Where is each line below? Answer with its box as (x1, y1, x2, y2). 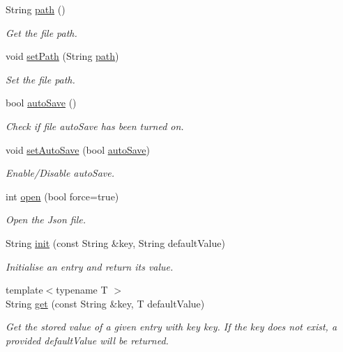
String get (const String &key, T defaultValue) (6, 296, 205, 310)
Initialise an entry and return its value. (6, 259, 174, 273)
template (6, 282, 43, 297)
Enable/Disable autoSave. (6, 166, 115, 180)
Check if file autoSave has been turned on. (6, 118, 184, 133)
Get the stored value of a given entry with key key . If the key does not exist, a (6, 319, 337, 334)
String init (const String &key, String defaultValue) (6, 235, 225, 250)
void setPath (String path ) (6, 49, 119, 63)
